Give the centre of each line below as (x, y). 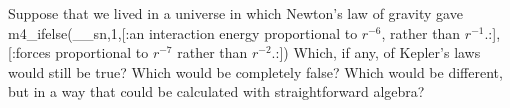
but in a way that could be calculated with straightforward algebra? (216, 91)
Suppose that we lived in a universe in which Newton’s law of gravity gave (235, 13)
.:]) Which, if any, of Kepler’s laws (376, 52)
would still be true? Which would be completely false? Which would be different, (255, 71)
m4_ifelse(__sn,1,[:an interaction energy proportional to (183, 32)
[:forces (29, 52)
